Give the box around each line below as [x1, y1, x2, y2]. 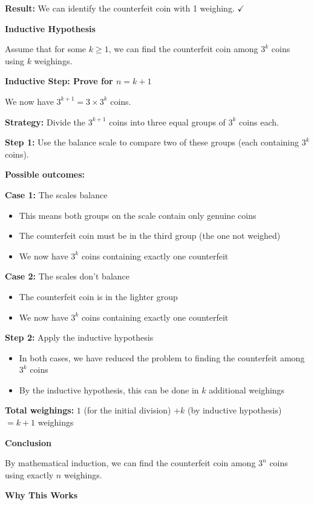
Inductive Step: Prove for [5, 75, 113, 87]
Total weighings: [5, 404, 74, 416]
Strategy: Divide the [5, 115, 85, 128]
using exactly [5, 468, 54, 481]
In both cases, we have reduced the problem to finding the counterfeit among [19, 351, 305, 364]
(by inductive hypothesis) [188, 404, 282, 416]
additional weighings [209, 383, 285, 396]
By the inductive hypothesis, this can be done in [19, 383, 199, 396]
